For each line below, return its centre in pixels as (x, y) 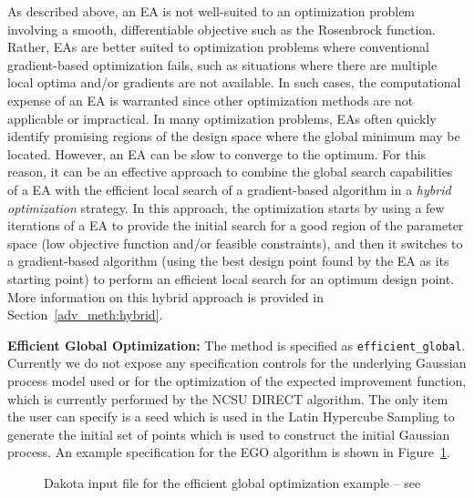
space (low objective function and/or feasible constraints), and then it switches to (235, 243)
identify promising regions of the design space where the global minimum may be (234, 136)
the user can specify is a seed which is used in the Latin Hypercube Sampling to (231, 417)
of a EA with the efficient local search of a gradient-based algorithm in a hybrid (229, 189)
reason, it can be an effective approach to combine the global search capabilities (230, 172)
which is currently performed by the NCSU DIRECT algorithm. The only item (228, 398)
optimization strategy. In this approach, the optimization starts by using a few (226, 207)
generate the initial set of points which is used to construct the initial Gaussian (229, 434)
